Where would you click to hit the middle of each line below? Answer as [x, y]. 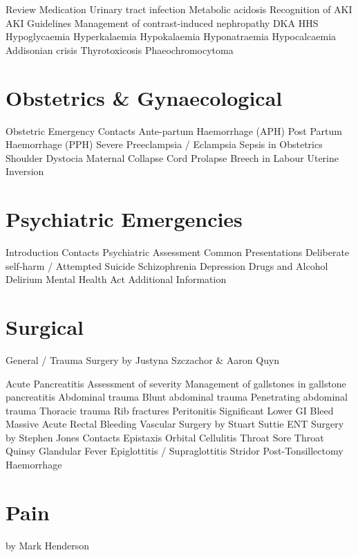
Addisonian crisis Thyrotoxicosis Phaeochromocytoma [120, 49]
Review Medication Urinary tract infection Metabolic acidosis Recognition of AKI [179, 9]
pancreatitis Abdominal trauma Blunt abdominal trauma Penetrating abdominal [177, 397]
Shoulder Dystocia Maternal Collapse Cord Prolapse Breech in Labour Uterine [172, 157]
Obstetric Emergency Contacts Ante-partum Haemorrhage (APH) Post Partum [174, 130]
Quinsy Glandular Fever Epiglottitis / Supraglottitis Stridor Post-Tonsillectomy [175, 451]
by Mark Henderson [48, 545]
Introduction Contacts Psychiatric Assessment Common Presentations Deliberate [178, 252]
